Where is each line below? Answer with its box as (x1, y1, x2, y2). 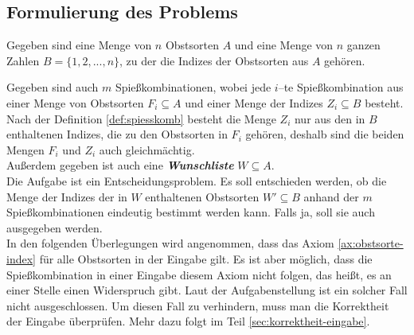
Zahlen (6, 52, 40, 68)
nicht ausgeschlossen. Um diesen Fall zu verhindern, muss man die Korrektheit (6, 297, 389, 314)
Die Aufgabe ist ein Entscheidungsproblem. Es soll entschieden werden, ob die (6, 172, 387, 189)
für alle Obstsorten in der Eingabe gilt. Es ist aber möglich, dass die (39, 250, 373, 267)
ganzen (346, 37, 381, 53)
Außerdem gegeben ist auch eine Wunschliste (6, 157, 234, 173)
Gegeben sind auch (6, 79, 99, 95)
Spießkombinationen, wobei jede (115, 79, 271, 95)
